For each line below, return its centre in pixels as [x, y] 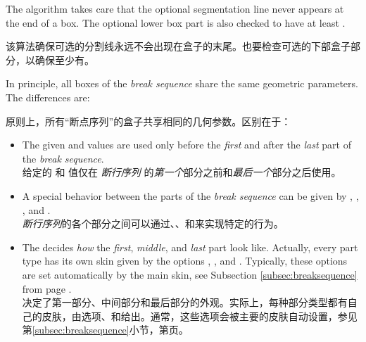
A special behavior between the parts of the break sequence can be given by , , [190, 195]
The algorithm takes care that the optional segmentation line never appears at [175, 8]
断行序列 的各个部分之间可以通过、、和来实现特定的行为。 [153, 223]
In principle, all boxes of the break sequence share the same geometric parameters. [182, 83]
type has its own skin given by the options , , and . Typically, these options [185, 261]
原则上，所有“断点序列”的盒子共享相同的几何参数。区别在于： [149, 121]
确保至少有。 [64, 59]
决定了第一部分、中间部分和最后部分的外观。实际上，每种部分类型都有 [185, 302]
